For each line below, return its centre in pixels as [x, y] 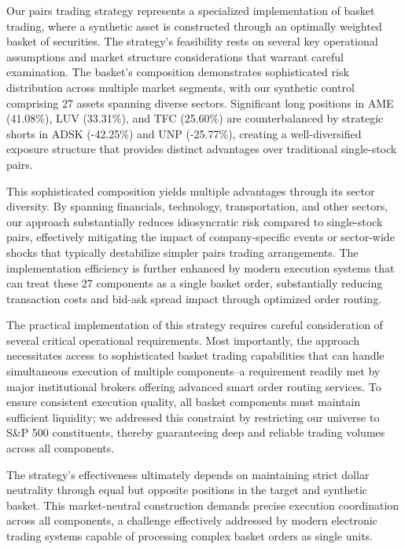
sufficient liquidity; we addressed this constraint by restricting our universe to [193, 417]
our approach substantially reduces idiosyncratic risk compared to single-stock [195, 221]
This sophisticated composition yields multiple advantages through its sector [191, 190]
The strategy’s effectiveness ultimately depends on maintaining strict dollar [188, 474]
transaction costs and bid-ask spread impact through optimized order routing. [194, 298]
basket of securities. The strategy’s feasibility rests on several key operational [192, 41]
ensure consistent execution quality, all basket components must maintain [184, 402]
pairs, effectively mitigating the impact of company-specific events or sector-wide [201, 237]
